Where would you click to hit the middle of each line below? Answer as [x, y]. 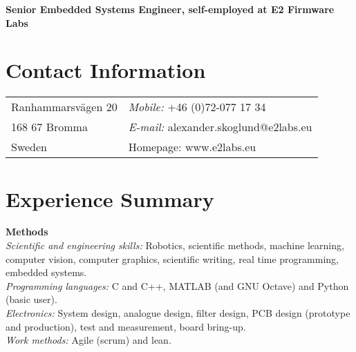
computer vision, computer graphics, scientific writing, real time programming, [172, 258]
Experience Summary [110, 198]
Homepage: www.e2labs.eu [192, 147]
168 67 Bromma [49, 127]
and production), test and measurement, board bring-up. [126, 326]
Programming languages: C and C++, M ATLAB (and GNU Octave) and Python [177, 285]
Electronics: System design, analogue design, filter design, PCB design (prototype [178, 313]
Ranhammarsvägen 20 [64, 107]
